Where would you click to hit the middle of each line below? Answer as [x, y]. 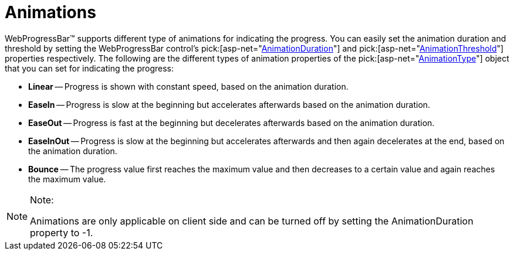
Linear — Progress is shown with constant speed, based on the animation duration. [188, 86]
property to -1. [62, 232]
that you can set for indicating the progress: [89, 68]
